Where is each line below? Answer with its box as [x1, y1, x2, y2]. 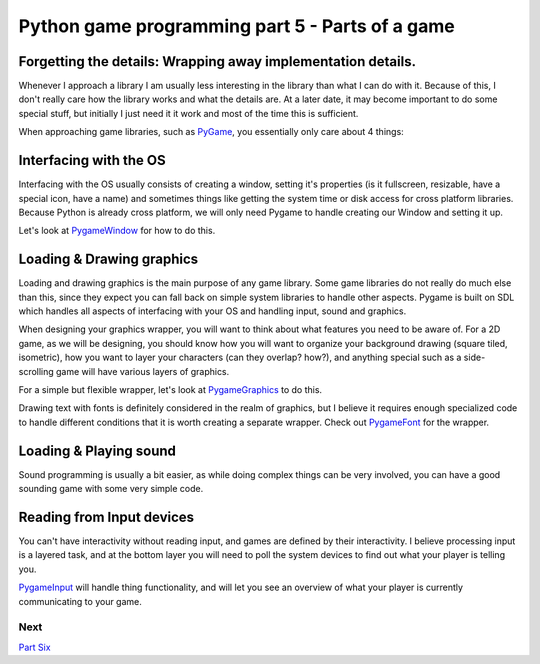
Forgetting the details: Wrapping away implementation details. [18, 53, 417, 70]
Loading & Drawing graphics [18, 251, 199, 268]
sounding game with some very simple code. [18, 483, 204, 495]
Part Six [18, 641, 51, 653]
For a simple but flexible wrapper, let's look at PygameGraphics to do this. [18, 383, 323, 395]
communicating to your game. [18, 595, 142, 607]
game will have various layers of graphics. [55, 365, 230, 377]
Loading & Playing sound [18, 442, 177, 459]
